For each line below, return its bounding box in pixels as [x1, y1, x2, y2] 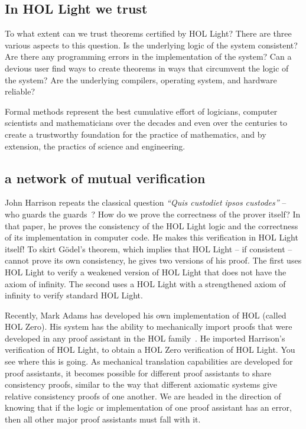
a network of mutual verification [5, 168, 206, 187]
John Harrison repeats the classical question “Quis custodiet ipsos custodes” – [5, 196, 287, 209]
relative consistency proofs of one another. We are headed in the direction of [5, 389, 281, 402]
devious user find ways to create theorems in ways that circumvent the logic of [5, 61, 289, 74]
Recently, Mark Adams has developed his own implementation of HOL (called [5, 308, 287, 321]
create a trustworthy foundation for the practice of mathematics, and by [5, 128, 266, 140]
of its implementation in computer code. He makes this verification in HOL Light [5, 231, 298, 243]
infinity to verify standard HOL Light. [5, 289, 143, 301]
